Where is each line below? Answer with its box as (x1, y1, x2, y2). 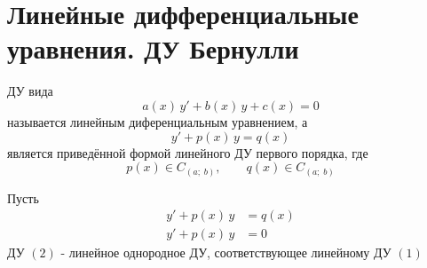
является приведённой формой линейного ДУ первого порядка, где (7, 143, 368, 162)
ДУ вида (7, 82, 53, 100)
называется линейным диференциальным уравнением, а (7, 112, 308, 130)
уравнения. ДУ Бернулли (7, 30, 299, 67)
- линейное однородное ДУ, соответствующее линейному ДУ (60, 243, 391, 262)
